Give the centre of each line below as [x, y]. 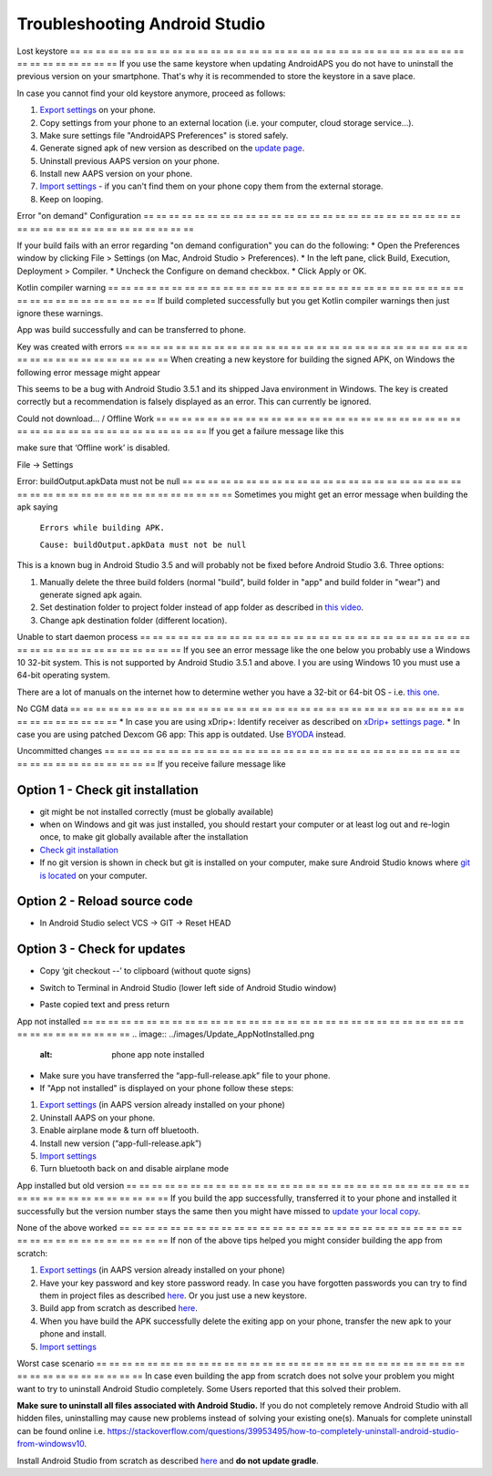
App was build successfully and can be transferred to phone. [131, 330]
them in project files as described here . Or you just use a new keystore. [173, 1295]
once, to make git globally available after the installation [144, 837]
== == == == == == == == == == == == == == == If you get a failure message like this [180, 431]
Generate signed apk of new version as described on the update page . [172, 148]
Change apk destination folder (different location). [133, 620]
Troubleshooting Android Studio [141, 24]
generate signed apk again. [91, 594]
